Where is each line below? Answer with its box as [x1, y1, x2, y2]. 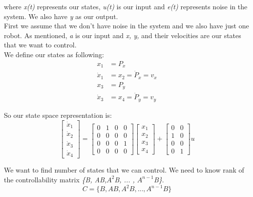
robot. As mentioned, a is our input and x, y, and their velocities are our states [4, 30, 241, 40]
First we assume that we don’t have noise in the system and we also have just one [4, 21, 249, 31]
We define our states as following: [4, 49, 104, 59]
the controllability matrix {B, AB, [4, 174, 107, 184]
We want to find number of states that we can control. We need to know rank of [4, 165, 244, 175]
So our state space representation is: [4, 109, 112, 120]
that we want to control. [4, 40, 77, 50]
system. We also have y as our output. [4, 11, 118, 21]
